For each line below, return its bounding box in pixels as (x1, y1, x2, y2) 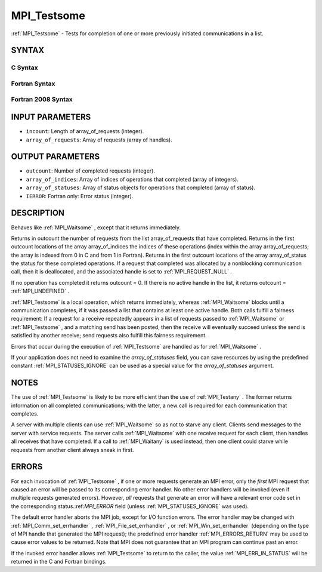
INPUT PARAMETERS (11, 112, 91, 122)
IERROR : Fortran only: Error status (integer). (26, 192, 134, 199)
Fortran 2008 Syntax (11, 96, 73, 104)
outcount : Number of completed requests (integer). (26, 167, 155, 174)
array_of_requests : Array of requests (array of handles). (26, 136, 172, 143)
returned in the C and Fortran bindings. (11, 558, 107, 565)
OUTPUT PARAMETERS (11, 152, 100, 162)
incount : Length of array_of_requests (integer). (26, 128, 144, 135)
